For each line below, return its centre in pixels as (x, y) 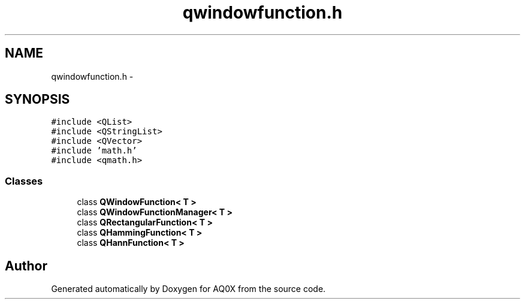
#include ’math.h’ (94, 151)
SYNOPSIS (37, 100)
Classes (24, 181)
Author (26, 266)
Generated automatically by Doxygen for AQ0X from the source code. (188, 289)
